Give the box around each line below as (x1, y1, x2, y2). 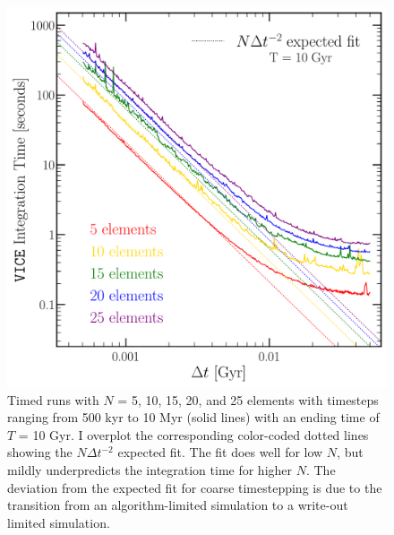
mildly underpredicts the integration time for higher (7, 460, 293, 479)
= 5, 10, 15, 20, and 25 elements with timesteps (117, 390, 379, 409)
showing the (7, 443, 73, 462)
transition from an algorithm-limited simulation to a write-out (7, 496, 348, 514)
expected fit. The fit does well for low (117, 443, 323, 462)
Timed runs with (7, 390, 99, 409)
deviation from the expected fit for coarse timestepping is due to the (7, 478, 382, 496)
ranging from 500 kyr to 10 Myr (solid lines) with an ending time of (7, 408, 380, 427)
